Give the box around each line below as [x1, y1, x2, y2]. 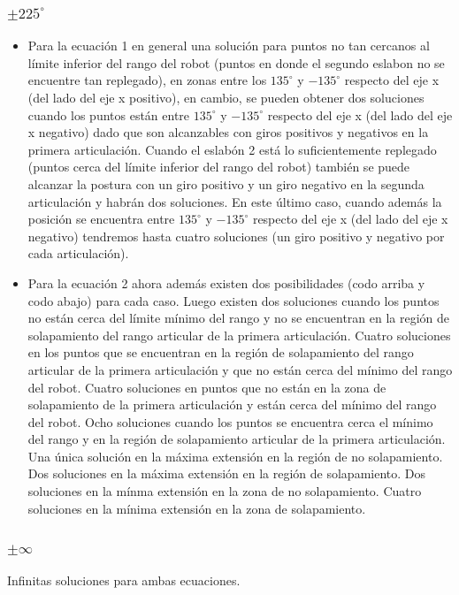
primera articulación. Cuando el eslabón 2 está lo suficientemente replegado [27, 140, 437, 158]
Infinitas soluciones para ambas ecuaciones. [7, 571, 241, 590]
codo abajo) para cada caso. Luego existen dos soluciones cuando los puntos [27, 291, 440, 309]
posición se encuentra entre [27, 210, 175, 228]
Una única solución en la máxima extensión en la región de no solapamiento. [27, 446, 443, 465]
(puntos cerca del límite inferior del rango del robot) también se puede [27, 157, 410, 176]
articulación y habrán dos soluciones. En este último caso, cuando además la [27, 192, 442, 210]
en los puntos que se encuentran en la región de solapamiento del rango [27, 343, 414, 362]
